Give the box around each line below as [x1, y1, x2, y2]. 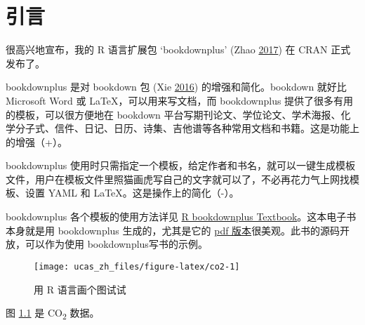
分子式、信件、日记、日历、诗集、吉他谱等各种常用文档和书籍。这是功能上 [15, 121, 359, 135]
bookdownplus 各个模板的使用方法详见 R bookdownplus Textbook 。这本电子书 [6, 209, 357, 224]
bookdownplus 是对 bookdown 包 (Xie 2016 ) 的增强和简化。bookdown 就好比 [6, 79, 347, 94]
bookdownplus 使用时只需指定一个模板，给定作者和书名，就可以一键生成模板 [6, 158, 355, 173]
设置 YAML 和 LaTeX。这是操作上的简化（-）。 [25, 185, 239, 200]
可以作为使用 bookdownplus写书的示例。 [25, 237, 208, 251]
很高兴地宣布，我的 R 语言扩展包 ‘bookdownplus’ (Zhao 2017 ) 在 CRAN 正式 [6, 42, 351, 57]
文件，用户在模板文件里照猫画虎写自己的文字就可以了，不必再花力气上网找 [6, 171, 350, 186]
